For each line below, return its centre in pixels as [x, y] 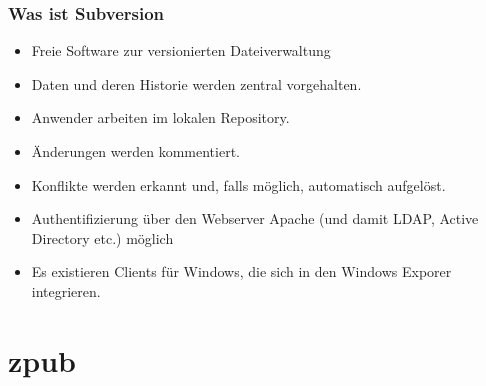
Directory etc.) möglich [102, 237]
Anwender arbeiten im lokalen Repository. [160, 117]
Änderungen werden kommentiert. [135, 151]
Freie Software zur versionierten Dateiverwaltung [181, 50]
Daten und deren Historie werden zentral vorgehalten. [196, 83]
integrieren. [66, 290]
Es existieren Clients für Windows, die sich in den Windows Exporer [241, 271]
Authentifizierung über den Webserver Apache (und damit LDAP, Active [255, 218]
